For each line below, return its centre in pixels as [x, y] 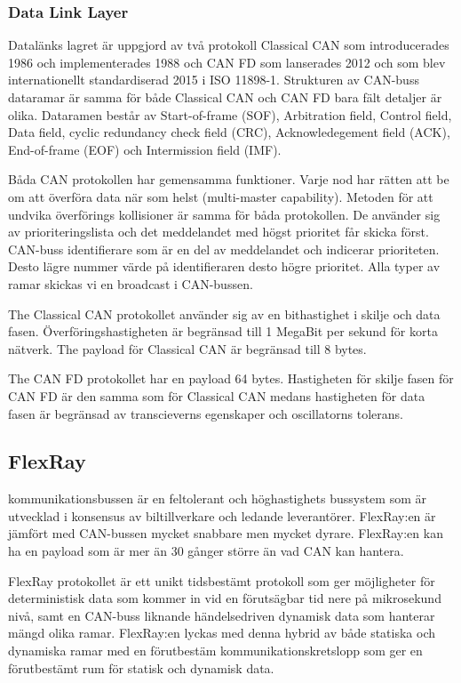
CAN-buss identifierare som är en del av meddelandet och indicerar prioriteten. [224, 249]
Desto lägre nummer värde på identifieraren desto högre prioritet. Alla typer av [224, 266]
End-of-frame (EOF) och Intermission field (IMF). [145, 149]
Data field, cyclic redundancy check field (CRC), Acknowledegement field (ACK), [229, 132]
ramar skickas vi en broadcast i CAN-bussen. [131, 283]
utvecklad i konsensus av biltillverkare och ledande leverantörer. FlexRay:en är [222, 515]
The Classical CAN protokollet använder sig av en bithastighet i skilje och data [224, 313]
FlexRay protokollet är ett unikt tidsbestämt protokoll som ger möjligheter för [222, 580]
